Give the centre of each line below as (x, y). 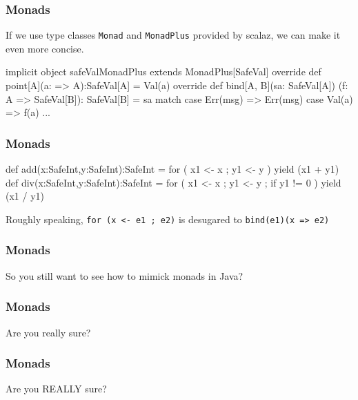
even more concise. (45, 48)
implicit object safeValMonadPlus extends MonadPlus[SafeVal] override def (163, 72)
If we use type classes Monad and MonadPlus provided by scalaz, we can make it (173, 35)
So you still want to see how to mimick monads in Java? (125, 275)
